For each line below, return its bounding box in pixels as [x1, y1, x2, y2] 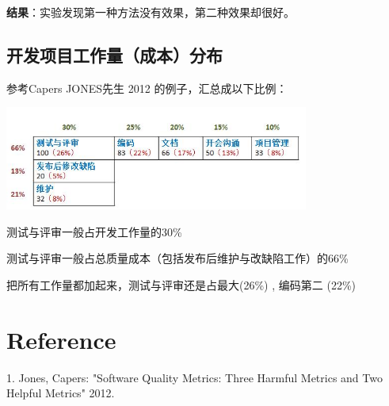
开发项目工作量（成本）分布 [6, 42, 223, 67]
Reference [6, 323, 116, 355]
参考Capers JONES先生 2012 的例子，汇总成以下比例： [6, 79, 288, 96]
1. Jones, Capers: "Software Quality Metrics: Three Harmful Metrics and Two [6, 369, 383, 385]
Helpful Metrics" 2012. [6, 385, 115, 401]
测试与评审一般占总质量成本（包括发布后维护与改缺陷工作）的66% [6, 250, 349, 266]
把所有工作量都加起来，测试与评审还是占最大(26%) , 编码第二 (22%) [6, 276, 356, 293]
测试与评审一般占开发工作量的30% [6, 223, 182, 239]
